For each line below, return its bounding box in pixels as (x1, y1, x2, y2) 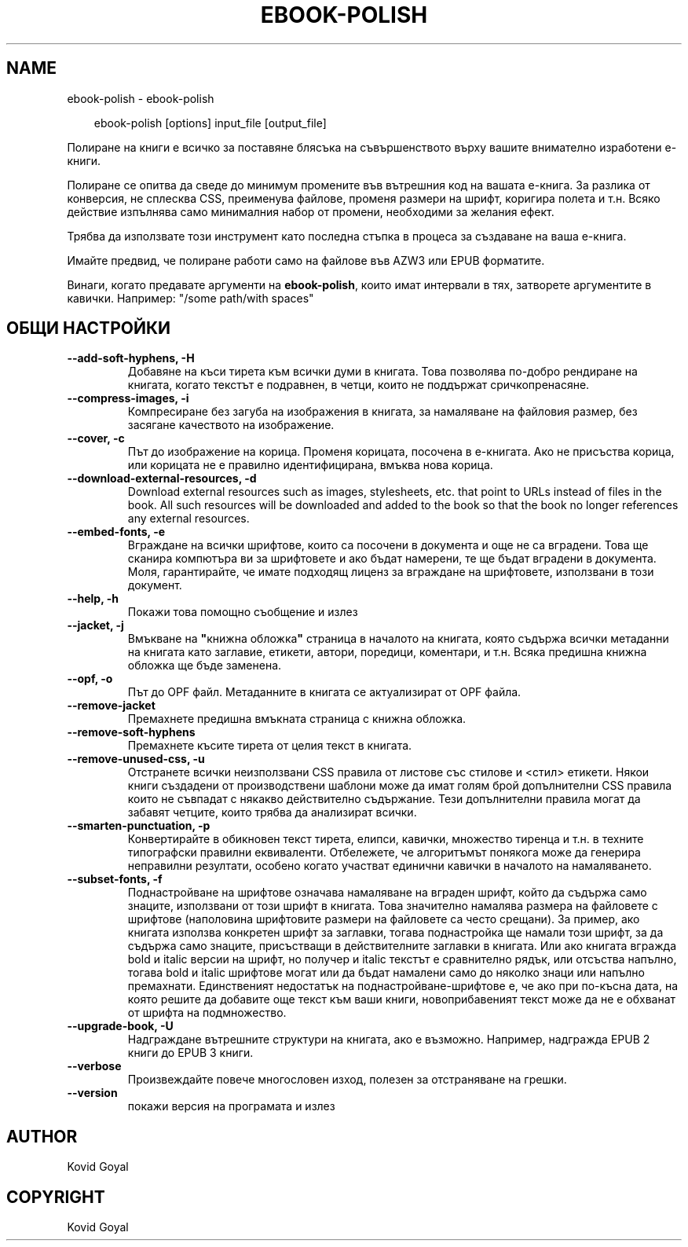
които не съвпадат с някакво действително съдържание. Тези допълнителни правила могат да (127, 792, 641, 806)
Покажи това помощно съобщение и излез (127, 605, 358, 619)
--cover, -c (67, 431, 125, 446)
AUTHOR (6, 1126, 78, 1146)
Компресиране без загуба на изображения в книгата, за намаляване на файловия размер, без (127, 405, 638, 419)
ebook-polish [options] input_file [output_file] (93, 116, 327, 130)
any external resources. (127, 512, 250, 526)
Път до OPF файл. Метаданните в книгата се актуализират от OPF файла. (127, 685, 521, 699)
